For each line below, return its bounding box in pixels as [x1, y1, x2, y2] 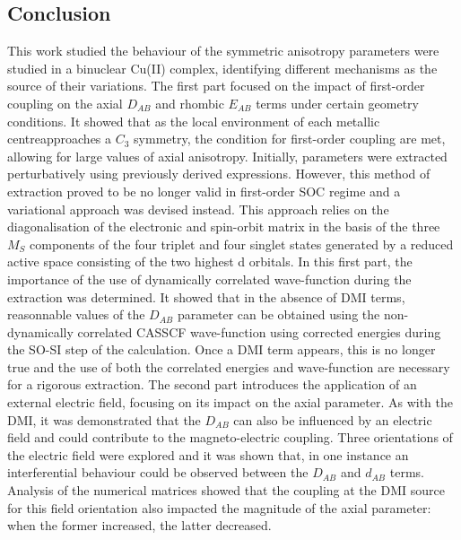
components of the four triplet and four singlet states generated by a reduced [30, 234, 454, 253]
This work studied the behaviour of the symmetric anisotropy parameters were [7, 41, 439, 60]
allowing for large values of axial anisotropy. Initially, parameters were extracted [7, 146, 448, 165]
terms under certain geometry [256, 93, 419, 112]
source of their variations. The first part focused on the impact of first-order [7, 76, 425, 95]
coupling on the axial [7, 93, 123, 112]
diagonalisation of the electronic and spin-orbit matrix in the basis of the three [7, 217, 440, 236]
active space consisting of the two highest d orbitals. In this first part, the [7, 252, 413, 271]
